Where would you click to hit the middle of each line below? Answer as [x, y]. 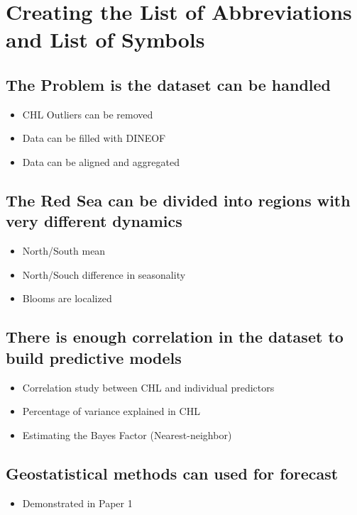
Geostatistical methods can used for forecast [172, 473]
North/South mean [64, 251]
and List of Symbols [105, 39]
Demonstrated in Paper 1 [77, 503]
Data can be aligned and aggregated [101, 161]
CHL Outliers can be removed [88, 114]
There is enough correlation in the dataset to [175, 337]
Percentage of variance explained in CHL [111, 411]
